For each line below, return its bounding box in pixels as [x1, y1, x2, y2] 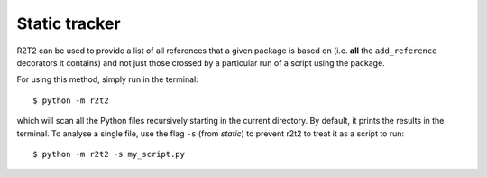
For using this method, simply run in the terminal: [16, 74, 198, 85]
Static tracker [16, 14, 121, 33]
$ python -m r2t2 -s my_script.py [32, 149, 185, 159]
